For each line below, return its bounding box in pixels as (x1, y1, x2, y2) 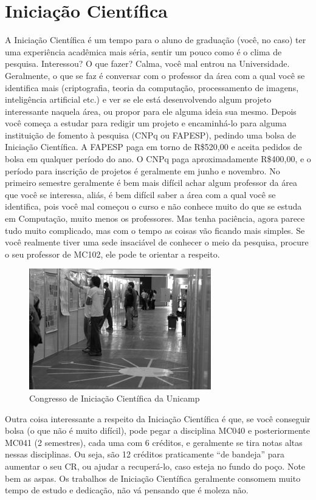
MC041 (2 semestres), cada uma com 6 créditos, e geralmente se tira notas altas (5, 436, 303, 448)
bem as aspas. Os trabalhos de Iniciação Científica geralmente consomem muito (5, 471, 301, 484)
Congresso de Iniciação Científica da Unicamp (29, 392, 200, 404)
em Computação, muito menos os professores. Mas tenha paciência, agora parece (5, 212, 305, 225)
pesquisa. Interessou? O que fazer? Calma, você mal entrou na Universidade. (5, 57, 290, 70)
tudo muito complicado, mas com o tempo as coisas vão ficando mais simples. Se (5, 224, 305, 236)
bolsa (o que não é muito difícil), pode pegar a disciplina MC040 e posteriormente (5, 424, 311, 437)
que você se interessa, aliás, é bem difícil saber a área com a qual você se (5, 188, 276, 200)
